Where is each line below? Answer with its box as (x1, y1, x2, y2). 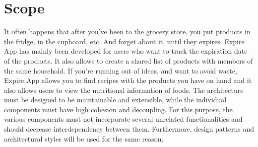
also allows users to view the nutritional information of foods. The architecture (4, 84, 244, 95)
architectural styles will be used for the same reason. (4, 133, 164, 144)
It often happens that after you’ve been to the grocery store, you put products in (4, 26, 251, 37)
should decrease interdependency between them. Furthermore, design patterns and (4, 124, 254, 134)
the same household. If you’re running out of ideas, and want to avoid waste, (4, 65, 237, 75)
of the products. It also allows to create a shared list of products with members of (4, 55, 253, 66)
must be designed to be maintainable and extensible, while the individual (4, 94, 227, 105)
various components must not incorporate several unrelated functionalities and (4, 114, 243, 124)
